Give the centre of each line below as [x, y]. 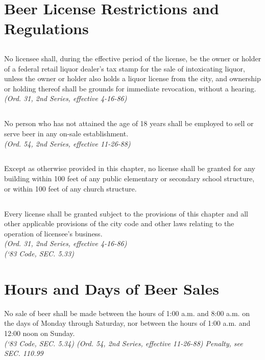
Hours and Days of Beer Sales [112, 288]
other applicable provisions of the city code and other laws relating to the [119, 223]
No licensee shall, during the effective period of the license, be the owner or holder [133, 58]
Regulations [46, 28]
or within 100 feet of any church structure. [70, 188]
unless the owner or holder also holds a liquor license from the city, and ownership [132, 78]
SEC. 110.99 [24, 353]
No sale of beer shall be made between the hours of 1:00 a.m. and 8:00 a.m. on [127, 313]
